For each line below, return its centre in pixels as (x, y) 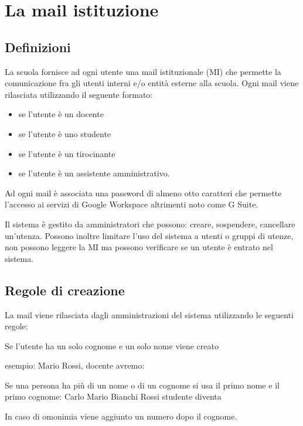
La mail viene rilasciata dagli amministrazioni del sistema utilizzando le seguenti (149, 314)
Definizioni (38, 47)
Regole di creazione (65, 290)
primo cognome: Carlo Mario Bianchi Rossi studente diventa (113, 396)
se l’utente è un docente (61, 114)
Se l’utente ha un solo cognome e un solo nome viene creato (112, 345)
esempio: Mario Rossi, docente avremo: (75, 365)
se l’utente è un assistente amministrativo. (94, 173)
